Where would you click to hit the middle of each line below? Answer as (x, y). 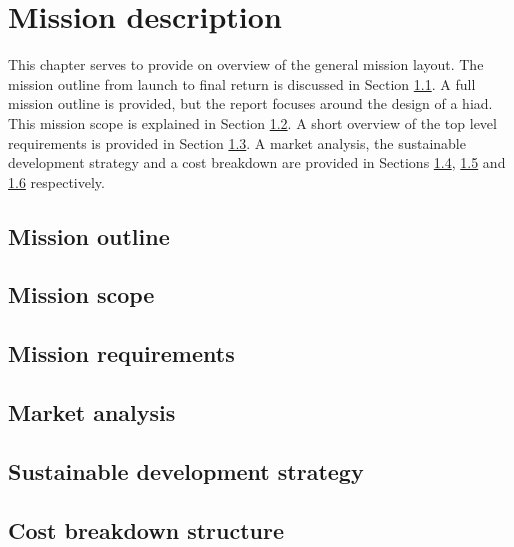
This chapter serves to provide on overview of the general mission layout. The (246, 64)
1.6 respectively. (56, 181)
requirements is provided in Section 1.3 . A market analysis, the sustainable (237, 142)
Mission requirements (121, 353)
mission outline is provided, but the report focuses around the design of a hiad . (250, 103)
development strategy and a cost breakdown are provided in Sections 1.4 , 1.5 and (257, 162)
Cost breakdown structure (146, 529)
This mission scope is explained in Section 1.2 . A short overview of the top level (252, 122)
